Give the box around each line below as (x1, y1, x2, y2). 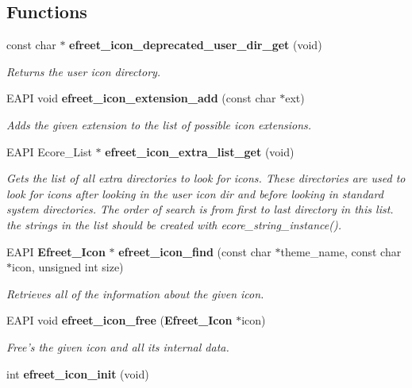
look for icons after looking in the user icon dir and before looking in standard (6, 185, 383, 202)
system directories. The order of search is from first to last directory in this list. (6, 201, 394, 217)
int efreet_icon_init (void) (6, 365, 149, 382)
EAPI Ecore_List (6, 143, 92, 159)
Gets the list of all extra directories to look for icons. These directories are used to (6, 170, 406, 186)
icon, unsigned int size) (12, 259, 124, 275)
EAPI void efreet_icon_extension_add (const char (6, 90, 276, 106)
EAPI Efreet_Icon (6, 243, 106, 259)
